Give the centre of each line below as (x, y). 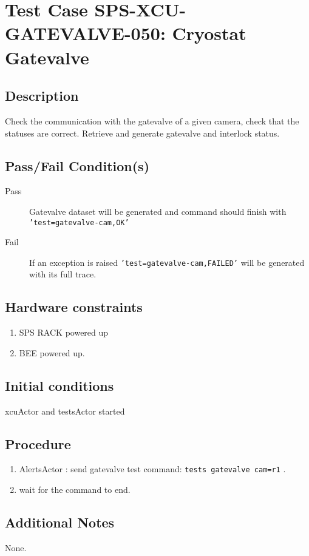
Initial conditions (59, 385)
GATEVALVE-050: (85, 33)
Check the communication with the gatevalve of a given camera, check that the (152, 120)
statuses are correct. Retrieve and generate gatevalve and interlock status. (142, 133)
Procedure (38, 443)
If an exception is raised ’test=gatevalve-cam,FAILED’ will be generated (167, 262)
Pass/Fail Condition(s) (77, 165)
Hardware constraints (74, 307)
